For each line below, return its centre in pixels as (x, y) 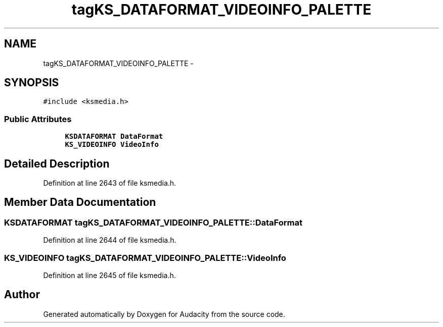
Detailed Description (57, 163)
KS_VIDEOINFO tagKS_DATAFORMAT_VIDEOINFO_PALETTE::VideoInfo (145, 258)
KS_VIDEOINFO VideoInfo (112, 145)
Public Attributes (38, 119)
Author (22, 295)
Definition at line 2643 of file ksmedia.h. (110, 183)
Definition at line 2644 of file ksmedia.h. (110, 240)
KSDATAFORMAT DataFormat (114, 137)
